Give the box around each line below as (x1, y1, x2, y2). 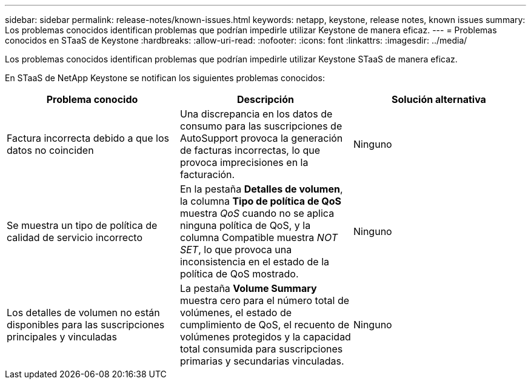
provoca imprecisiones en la (179, 156, 309, 168)
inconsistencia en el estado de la (179, 256, 330, 268)
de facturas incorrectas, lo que (179, 144, 321, 156)
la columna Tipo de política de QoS (179, 195, 342, 207)
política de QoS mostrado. (179, 268, 299, 280)
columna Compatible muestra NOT (179, 231, 338, 243)
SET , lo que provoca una (179, 243, 292, 256)
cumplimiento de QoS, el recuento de (179, 319, 350, 331)
